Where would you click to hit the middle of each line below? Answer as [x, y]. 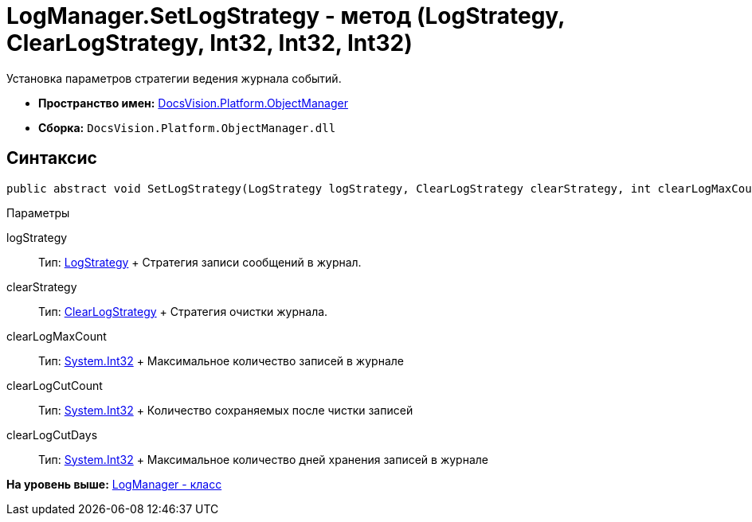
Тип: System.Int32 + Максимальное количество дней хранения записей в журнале [263, 459]
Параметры [38, 212]
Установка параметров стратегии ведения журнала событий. [174, 78]
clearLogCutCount [55, 385]
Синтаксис [52, 158]
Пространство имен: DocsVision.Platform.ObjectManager [193, 103]
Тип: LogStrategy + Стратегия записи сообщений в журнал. [200, 262]
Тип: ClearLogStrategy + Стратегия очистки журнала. [183, 311]
